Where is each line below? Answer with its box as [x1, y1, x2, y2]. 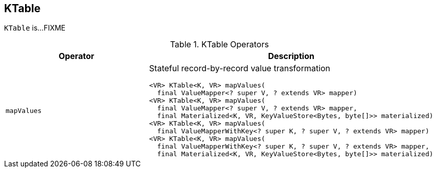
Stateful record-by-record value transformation [149, 63, 331, 74]
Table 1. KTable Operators [170, 39, 269, 50]
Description [268, 51, 314, 62]
